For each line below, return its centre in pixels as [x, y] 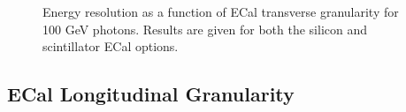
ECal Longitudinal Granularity [151, 94]
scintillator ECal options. [111, 46]
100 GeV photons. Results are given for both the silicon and [205, 29]
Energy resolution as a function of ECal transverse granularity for [221, 11]
